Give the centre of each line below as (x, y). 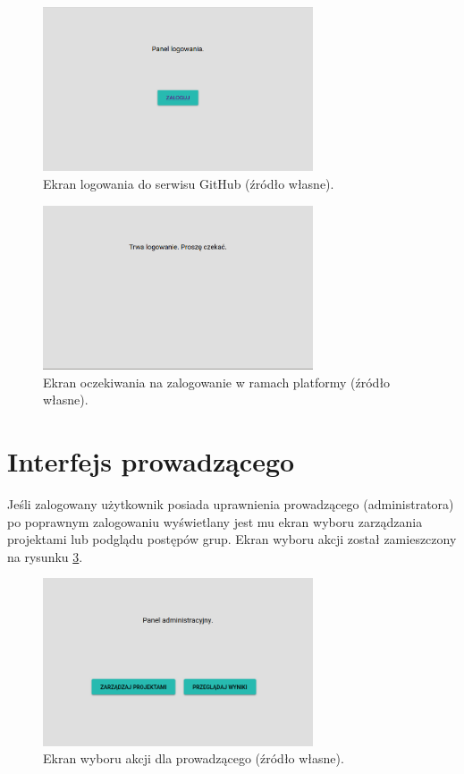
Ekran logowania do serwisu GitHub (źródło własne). (189, 183)
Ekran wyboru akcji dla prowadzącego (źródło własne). (194, 758)
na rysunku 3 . (45, 556)
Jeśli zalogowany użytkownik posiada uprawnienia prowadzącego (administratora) (231, 504)
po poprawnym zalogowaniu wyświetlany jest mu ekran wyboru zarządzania (215, 521)
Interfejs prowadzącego (151, 461)
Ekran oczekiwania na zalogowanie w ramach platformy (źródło (217, 382)
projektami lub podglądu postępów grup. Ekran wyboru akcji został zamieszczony (232, 539)
